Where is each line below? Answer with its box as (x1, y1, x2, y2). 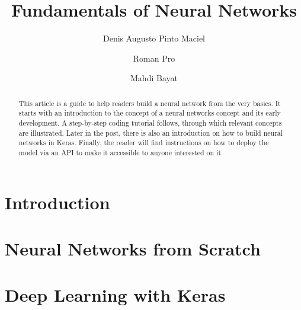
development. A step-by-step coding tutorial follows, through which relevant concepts (18, 118, 282, 128)
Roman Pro (133, 52, 175, 64)
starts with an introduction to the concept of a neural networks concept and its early (18, 108, 281, 118)
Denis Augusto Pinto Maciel (103, 32, 206, 44)
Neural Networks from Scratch (5, 237, 261, 261)
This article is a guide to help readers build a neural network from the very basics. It (18, 98, 281, 108)
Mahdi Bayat (130, 72, 178, 84)
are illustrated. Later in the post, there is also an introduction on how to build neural (18, 127, 283, 138)
